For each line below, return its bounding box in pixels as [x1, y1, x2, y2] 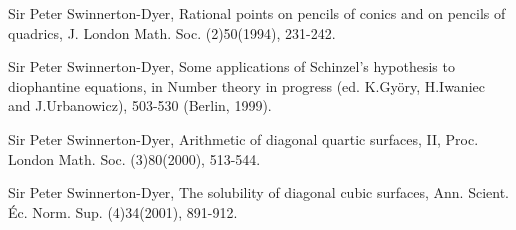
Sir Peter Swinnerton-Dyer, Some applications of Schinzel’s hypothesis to [8, 56, 455, 77]
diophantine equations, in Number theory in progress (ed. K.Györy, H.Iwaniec [8, 75, 485, 96]
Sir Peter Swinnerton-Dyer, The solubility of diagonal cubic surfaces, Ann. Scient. [8, 182, 509, 203]
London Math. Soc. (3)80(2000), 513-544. [8, 148, 261, 169]
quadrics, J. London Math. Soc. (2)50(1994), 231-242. [8, 22, 336, 43]
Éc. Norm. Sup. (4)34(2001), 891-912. [8, 201, 238, 222]
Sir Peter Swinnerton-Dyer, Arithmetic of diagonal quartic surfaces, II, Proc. [8, 128, 479, 149]
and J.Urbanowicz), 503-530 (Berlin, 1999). [8, 95, 272, 116]
